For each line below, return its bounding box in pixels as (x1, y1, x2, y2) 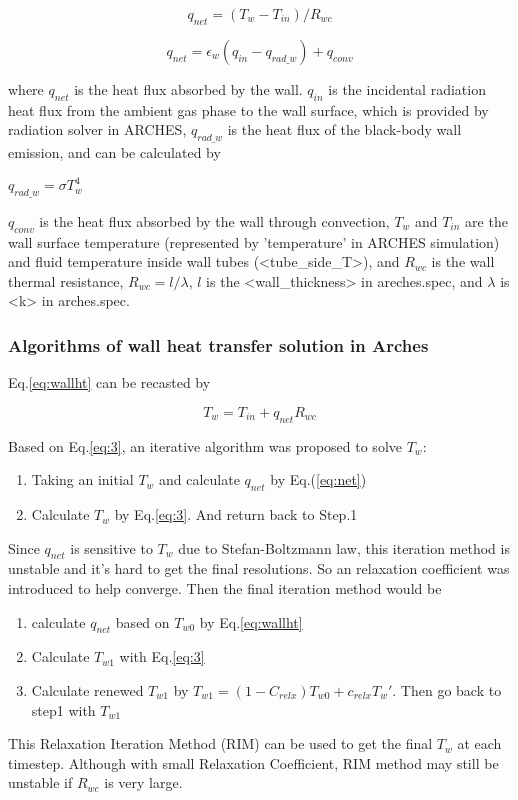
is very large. (104, 772, 183, 793)
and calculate (159, 469, 240, 490)
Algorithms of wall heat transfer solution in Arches (8, 332, 429, 357)
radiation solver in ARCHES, (8, 119, 187, 140)
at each (457, 733, 502, 754)
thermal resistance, (8, 270, 124, 291)
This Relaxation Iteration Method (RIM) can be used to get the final (8, 733, 433, 754)
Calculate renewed (31, 680, 144, 701)
